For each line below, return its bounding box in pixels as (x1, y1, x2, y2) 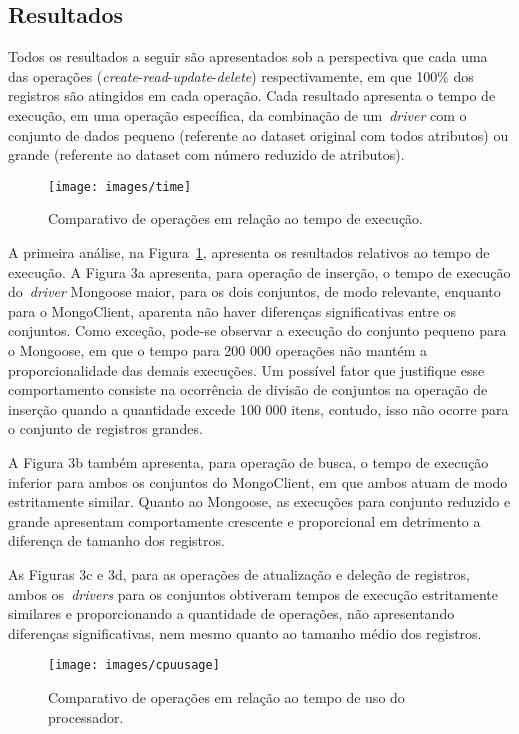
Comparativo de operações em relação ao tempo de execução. (48, 208, 424, 229)
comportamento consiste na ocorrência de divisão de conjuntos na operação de (8, 379, 488, 400)
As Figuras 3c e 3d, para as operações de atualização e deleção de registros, (8, 563, 470, 584)
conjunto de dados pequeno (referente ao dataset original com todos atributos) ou (8, 124, 509, 145)
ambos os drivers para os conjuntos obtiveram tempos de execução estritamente (8, 583, 499, 604)
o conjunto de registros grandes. (8, 418, 203, 439)
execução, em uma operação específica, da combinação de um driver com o (8, 104, 467, 125)
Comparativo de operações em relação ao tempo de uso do (48, 686, 405, 707)
